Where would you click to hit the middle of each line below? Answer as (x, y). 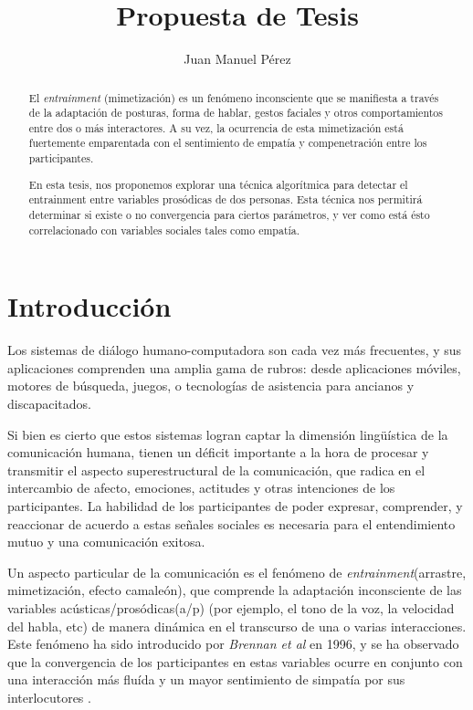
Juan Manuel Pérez (237, 59)
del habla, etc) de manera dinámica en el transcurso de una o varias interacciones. (237, 626)
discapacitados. (49, 404)
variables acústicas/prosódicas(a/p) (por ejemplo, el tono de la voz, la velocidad (231, 607)
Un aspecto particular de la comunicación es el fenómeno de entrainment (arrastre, (237, 572)
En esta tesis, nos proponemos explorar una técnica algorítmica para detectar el (218, 184)
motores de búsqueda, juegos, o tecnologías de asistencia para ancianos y (211, 386)
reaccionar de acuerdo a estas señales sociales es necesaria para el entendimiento (231, 523)
